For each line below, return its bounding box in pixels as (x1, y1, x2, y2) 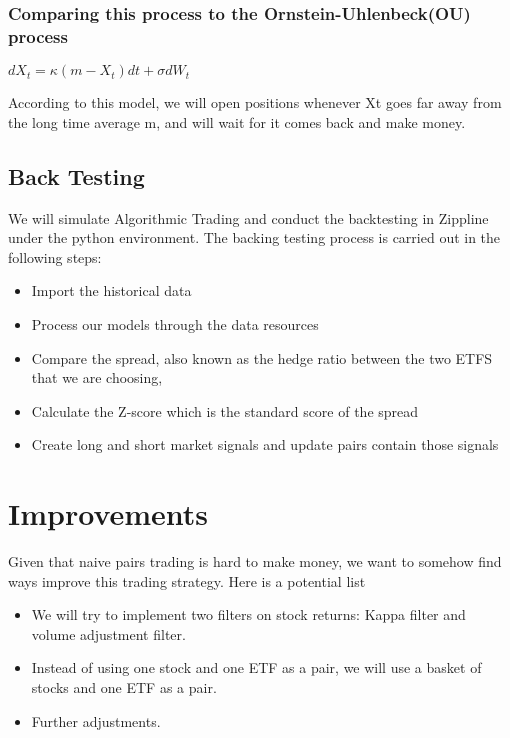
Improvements (8, 493, 209, 534)
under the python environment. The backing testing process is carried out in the (8, 227, 501, 248)
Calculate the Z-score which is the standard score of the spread (31, 400, 419, 421)
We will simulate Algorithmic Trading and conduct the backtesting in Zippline (8, 207, 489, 228)
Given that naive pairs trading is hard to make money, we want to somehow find (8, 551, 502, 571)
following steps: (8, 246, 102, 267)
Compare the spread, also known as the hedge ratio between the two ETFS (31, 347, 493, 368)
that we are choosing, (31, 367, 163, 388)
